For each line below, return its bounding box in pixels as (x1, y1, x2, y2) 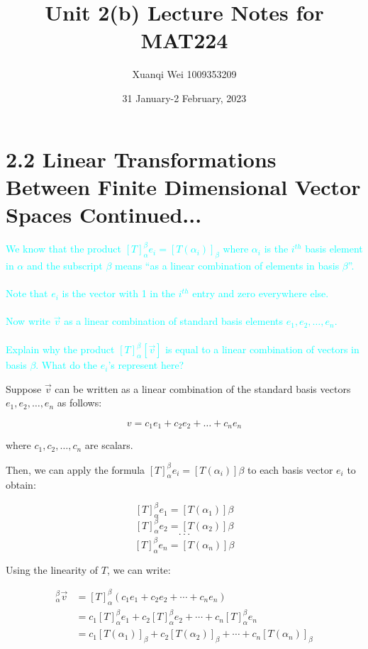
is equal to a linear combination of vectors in (165, 342, 359, 357)
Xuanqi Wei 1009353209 (132, 67, 237, 82)
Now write (6, 314, 51, 328)
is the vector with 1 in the (62, 286, 176, 301)
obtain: (6, 477, 36, 492)
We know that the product (6, 241, 122, 256)
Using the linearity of (6, 562, 99, 577)
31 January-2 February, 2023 (122, 90, 247, 105)
